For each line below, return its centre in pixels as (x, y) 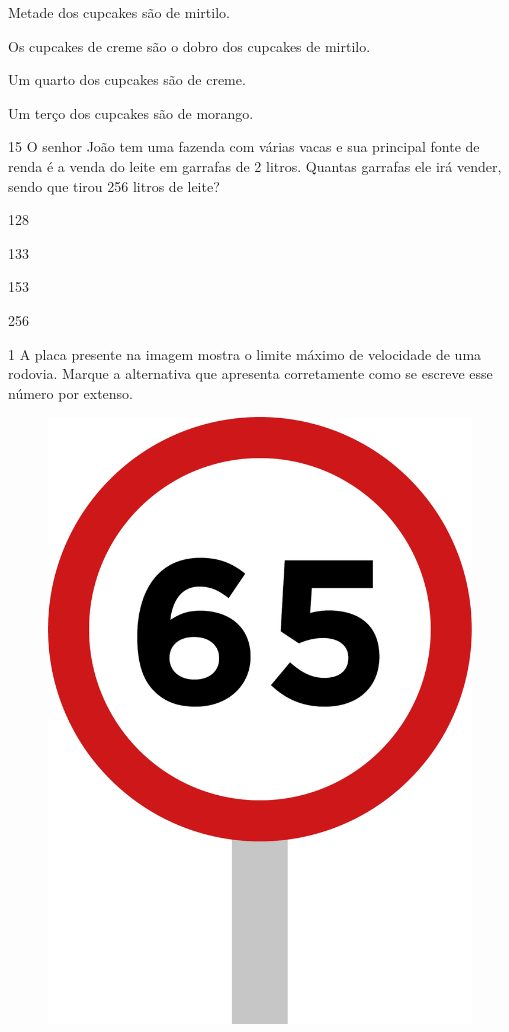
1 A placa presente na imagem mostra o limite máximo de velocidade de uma (245, 353)
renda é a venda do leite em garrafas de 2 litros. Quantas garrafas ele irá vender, (255, 165)
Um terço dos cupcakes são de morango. (131, 112)
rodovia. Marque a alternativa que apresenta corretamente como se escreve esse (250, 373)
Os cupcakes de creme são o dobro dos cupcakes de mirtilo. (189, 45)
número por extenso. (70, 392)
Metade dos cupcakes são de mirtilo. (119, 12)
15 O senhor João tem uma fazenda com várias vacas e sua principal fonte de (244, 146)
